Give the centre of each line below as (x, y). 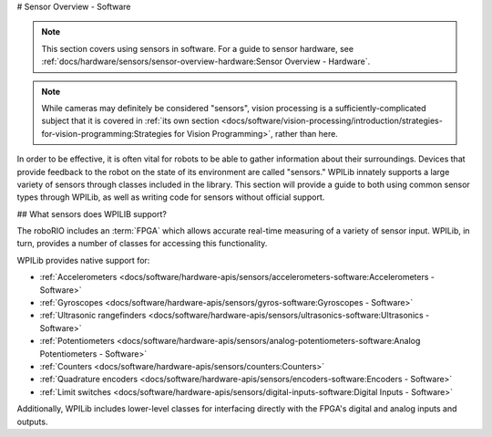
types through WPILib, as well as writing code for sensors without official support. (171, 197)
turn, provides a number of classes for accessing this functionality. (142, 244)
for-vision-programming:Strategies (107, 133)
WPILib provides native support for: (83, 260)
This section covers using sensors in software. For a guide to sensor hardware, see (198, 48)
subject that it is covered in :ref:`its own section (130, 121)
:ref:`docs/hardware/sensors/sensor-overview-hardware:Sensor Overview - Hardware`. (206, 62)
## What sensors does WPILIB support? (92, 213)
